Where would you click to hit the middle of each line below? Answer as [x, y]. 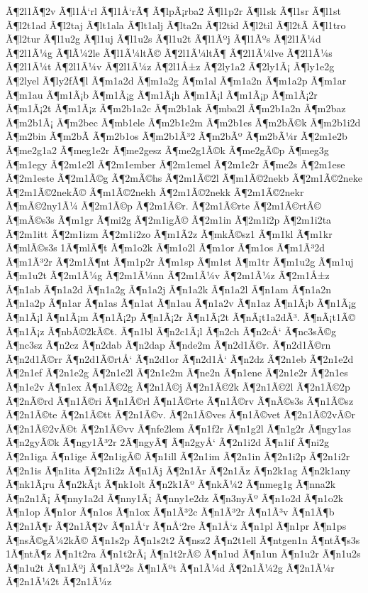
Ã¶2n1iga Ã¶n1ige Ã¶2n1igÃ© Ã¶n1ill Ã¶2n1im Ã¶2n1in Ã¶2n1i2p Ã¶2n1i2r [178, 456]
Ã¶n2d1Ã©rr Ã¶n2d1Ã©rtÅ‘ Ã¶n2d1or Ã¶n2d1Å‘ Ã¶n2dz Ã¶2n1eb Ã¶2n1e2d [180, 358]
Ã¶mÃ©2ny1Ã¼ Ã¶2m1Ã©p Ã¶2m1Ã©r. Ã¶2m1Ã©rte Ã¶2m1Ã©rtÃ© [163, 206]
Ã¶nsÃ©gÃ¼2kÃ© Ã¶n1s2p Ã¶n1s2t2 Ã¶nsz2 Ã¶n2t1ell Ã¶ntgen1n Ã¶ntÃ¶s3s [183, 539]
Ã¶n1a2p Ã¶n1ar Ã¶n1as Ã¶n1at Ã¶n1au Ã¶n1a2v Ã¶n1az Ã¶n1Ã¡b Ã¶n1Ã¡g [181, 303]
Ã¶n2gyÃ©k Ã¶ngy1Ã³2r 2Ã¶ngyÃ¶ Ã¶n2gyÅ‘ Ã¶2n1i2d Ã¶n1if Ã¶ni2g [168, 442]
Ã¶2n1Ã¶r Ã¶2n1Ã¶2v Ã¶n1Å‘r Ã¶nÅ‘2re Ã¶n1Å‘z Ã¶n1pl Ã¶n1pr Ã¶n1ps [176, 525]
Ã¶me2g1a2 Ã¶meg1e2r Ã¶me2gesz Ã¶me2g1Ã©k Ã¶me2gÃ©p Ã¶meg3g [167, 149]
